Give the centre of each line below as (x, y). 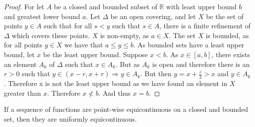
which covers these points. (51, 35)
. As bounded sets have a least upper (189, 45)
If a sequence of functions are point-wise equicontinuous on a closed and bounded (126, 109)
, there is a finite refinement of (205, 26)
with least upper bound (201, 6)
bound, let (19, 54)
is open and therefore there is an (201, 64)
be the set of (225, 16)
